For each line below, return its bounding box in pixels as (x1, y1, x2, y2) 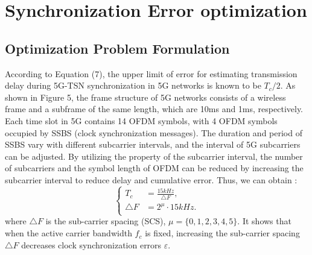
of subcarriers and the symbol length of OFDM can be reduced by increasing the (5, 162, 304, 174)
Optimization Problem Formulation (5, 39, 230, 57)
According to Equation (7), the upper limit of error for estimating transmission (5, 67, 298, 80)
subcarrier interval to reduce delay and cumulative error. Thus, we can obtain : (5, 173, 298, 186)
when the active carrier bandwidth (5, 227, 132, 239)
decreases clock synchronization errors (21, 238, 162, 251)
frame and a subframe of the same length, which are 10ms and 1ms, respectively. (5, 102, 304, 115)
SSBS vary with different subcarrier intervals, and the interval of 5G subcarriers (5, 138, 301, 151)
